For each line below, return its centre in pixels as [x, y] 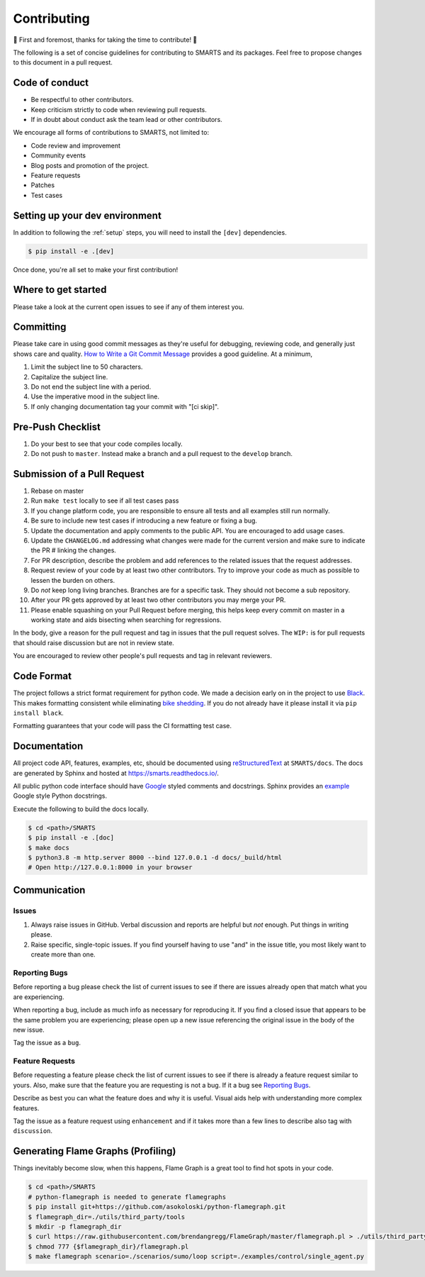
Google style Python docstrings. [60, 796]
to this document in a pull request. [63, 62]
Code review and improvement [75, 145]
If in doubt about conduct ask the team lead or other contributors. [126, 120]
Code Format [42, 676]
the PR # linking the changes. [74, 550]
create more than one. [63, 954]
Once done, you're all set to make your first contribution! [96, 269]
